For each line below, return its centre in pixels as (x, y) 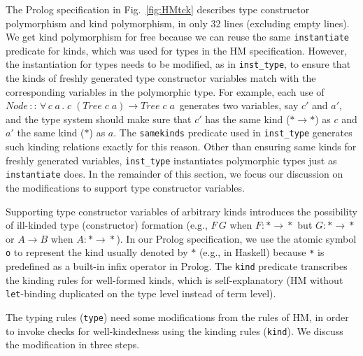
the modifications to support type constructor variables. (125, 188)
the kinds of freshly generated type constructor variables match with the (161, 78)
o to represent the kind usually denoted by (97, 252)
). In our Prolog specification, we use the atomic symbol (236, 238)
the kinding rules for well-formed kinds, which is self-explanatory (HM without (175, 279)
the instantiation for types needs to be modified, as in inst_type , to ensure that (178, 64)
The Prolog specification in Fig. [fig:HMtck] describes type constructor (158, 9)
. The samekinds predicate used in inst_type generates (233, 133)
